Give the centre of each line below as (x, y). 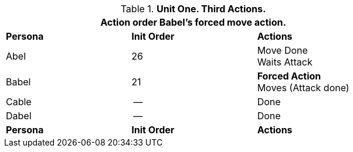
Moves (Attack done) (303, 88)
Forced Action (289, 76)
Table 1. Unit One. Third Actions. (193, 9)
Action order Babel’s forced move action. (193, 22)
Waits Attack (285, 62)
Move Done (282, 50)
